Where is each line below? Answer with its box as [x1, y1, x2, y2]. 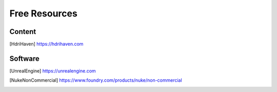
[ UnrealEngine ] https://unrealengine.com [9, 67, 96, 74]
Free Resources [9, 8, 78, 19]
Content [9, 27, 36, 36]
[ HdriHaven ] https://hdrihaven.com [9, 41, 84, 47]
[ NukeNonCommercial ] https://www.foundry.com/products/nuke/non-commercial [9, 77, 182, 83]
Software [9, 54, 39, 63]
